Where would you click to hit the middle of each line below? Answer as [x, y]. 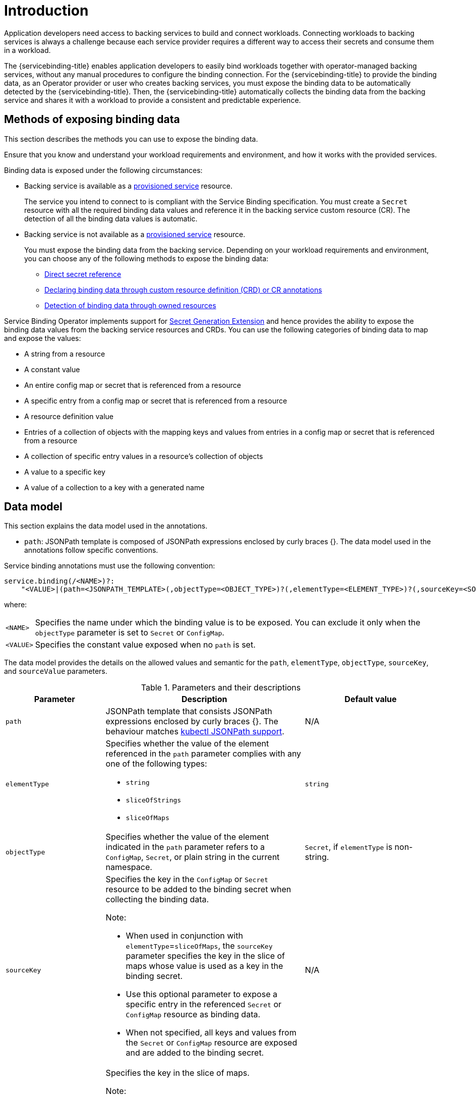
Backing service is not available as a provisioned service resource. [135, 234]
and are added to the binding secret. [195, 1053]
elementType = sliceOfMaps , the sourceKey [199, 946]
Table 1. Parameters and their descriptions [221, 688]
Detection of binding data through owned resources [130, 305]
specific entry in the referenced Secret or [204, 1004]
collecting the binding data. [157, 900]
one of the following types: [156, 764]
